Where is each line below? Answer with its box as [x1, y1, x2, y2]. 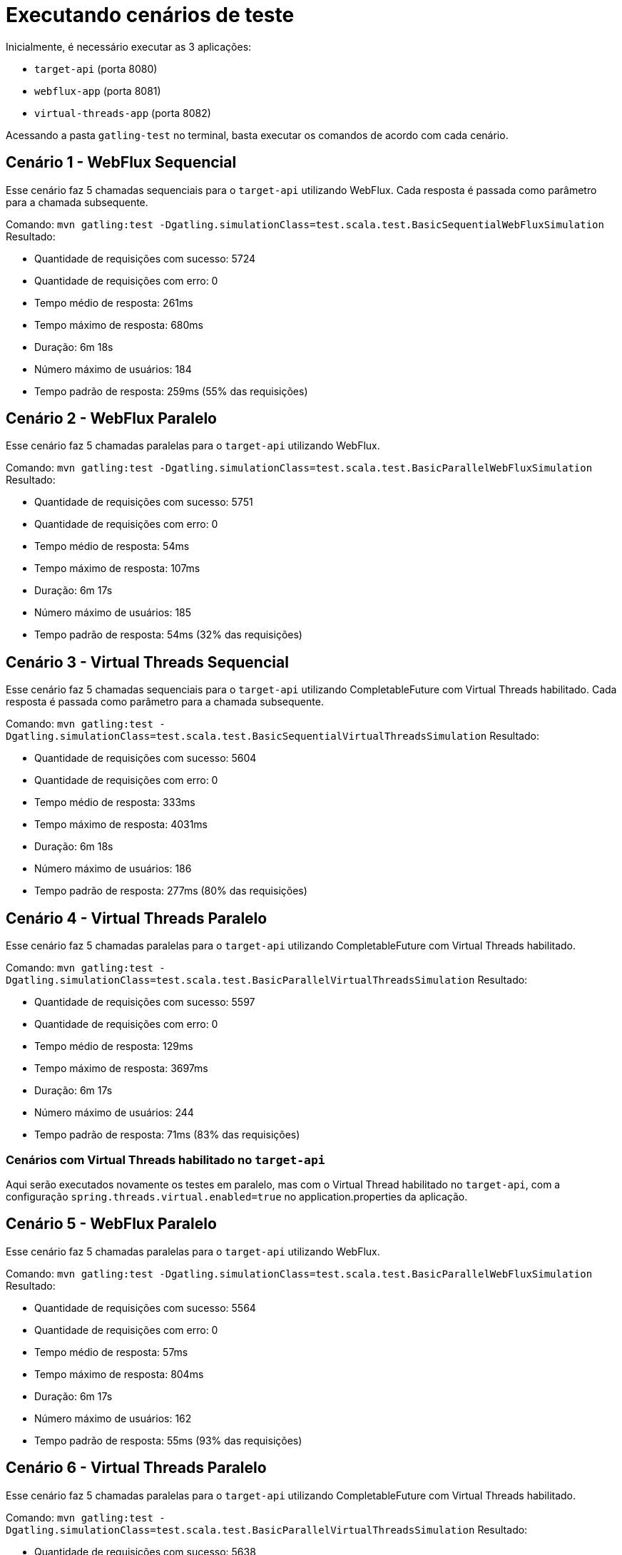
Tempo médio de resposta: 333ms [34, 796, 195, 809]
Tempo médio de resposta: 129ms [34, 1040, 193, 1053]
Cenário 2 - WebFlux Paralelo [6, 409, 217, 428]
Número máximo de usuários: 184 [34, 362, 192, 375]
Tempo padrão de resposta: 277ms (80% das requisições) [34, 884, 307, 897]
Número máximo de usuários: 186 [34, 862, 192, 875]
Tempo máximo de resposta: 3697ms [34, 1062, 208, 1075]
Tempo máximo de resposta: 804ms [34, 1367, 204, 1380]
